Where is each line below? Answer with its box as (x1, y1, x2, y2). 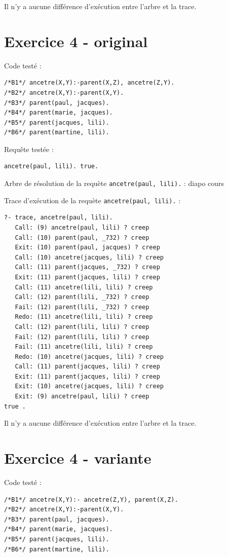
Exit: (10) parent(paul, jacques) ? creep (15, 244, 160, 251)
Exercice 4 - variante (4, 448, 151, 468)
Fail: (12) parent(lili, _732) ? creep (15, 303, 149, 311)
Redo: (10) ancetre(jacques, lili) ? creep (15, 353, 164, 360)
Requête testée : (4, 143, 54, 154)
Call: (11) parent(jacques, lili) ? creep (15, 363, 160, 370)
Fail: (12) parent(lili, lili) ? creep (15, 333, 149, 341)
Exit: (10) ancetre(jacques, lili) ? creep (15, 383, 164, 390)
